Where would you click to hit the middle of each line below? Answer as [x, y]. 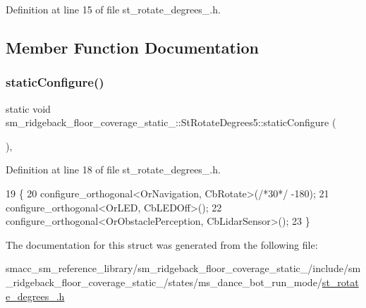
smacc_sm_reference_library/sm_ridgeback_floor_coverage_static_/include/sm [183, 268]
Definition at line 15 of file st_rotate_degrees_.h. [113, 9]
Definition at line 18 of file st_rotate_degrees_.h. [113, 170]
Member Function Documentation [133, 47]
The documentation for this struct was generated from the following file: [162, 244]
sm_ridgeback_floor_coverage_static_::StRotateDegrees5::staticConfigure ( [171, 122]
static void [28, 108]
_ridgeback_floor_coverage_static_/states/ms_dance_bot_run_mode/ [164, 282]
